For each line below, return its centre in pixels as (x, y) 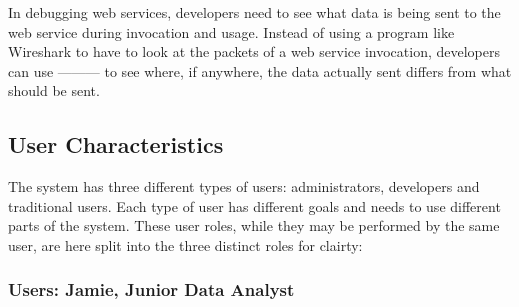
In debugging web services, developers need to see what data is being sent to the (254, 12)
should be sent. (54, 90)
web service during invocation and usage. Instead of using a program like (231, 31)
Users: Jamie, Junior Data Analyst (151, 289)
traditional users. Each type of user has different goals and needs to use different (254, 205)
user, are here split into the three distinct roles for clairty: (185, 244)
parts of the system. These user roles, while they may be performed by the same (254, 225)
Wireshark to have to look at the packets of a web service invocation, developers (254, 51)
